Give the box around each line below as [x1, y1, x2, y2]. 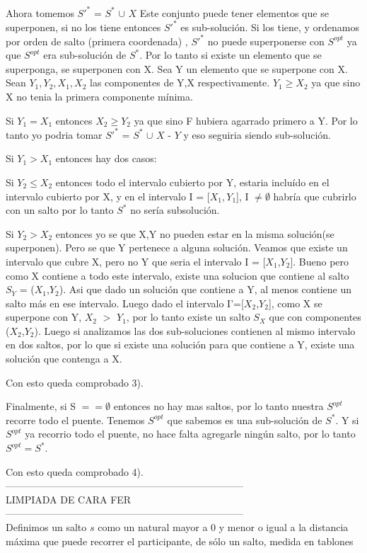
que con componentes [269, 309, 361, 324]
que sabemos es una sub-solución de [167, 412, 322, 427]
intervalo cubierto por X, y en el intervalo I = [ [6, 188, 210, 203]
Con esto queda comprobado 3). [6, 375, 144, 389]
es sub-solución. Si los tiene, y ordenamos [180, 19, 360, 34]
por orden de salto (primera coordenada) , [6, 33, 188, 48]
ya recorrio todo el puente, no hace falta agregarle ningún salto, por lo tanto [25, 426, 356, 441]
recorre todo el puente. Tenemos [6, 412, 145, 427]
